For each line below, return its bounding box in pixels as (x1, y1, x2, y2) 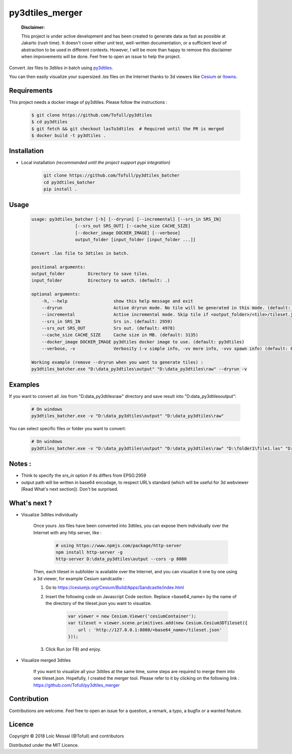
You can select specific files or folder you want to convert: (9, 426, 126, 432)
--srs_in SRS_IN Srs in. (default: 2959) (41, 319, 173, 324)
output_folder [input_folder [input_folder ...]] (74, 237, 196, 242)
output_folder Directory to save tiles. (31, 271, 150, 276)
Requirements (9, 86, 53, 94)
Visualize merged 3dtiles (21, 658, 71, 663)
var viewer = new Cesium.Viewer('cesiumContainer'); (68, 613, 197, 619)
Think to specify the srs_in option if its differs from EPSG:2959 (21, 472, 146, 478)
